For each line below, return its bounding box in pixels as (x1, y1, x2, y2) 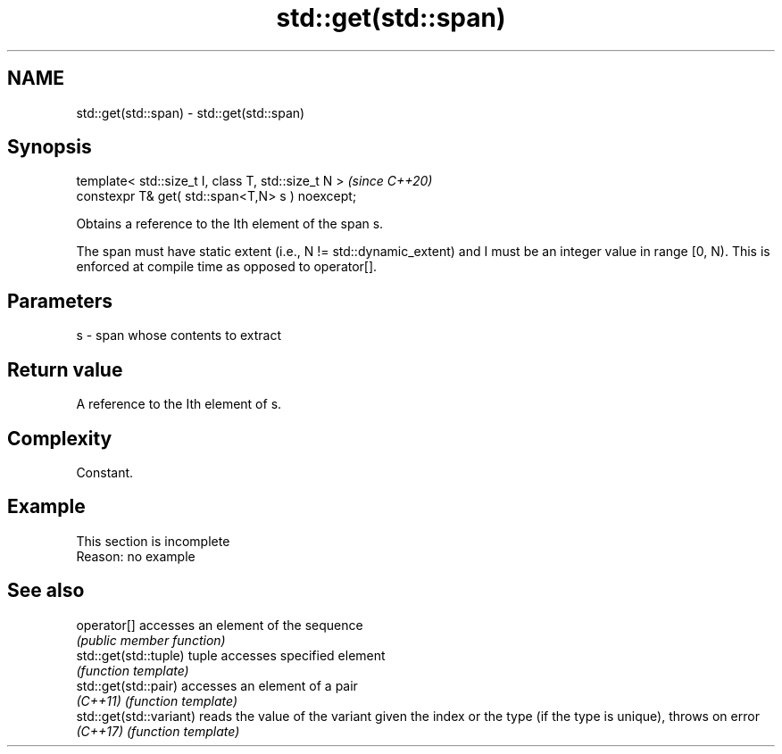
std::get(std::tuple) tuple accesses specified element (76, 647, 386, 663)
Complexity (7, 427, 112, 450)
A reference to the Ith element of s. (76, 396, 282, 412)
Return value (7, 358, 123, 381)
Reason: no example (76, 548, 195, 564)
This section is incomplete (76, 533, 230, 549)
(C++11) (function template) (76, 692, 238, 708)
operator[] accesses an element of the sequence (76, 617, 363, 633)
